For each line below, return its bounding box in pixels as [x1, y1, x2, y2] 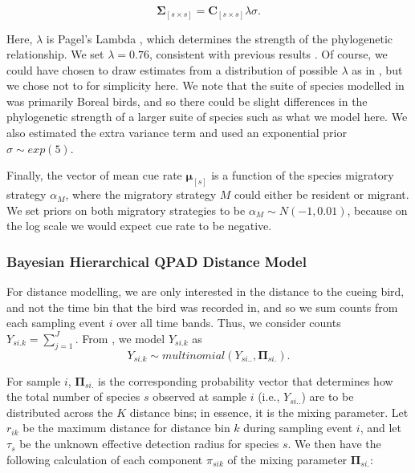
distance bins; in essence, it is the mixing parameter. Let [129, 403, 409, 420]
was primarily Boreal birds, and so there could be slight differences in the [6, 92, 368, 109]
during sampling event [243, 419, 353, 436]
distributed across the [6, 403, 113, 420]
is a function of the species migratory [211, 167, 394, 184]
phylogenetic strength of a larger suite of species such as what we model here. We [6, 108, 408, 125]
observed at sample [153, 388, 246, 405]
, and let [360, 419, 402, 436]
